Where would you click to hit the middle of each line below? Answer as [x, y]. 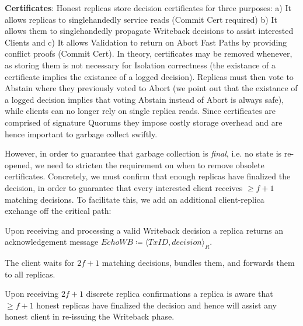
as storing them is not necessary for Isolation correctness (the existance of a [140, 65]
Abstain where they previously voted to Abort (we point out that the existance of [151, 88]
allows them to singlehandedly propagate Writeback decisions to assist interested [149, 31]
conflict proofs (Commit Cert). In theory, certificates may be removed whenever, [149, 53]
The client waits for [40, 263]
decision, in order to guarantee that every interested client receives [124, 187]
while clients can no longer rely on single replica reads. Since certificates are [140, 111]
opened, [19, 164]
